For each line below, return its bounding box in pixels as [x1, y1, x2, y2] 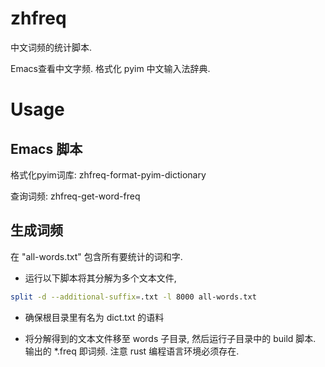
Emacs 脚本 [10, 140, 83, 157]
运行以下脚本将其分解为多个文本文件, [24, 272, 177, 284]
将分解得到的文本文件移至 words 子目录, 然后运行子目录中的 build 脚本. [24, 332, 317, 344]
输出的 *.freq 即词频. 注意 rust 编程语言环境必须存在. [24, 345, 240, 357]
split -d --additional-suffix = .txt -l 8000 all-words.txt [10, 292, 257, 302]
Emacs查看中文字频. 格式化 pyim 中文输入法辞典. [10, 62, 211, 74]
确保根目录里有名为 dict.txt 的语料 [24, 311, 165, 323]
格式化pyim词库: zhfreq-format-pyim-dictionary [10, 168, 207, 181]
